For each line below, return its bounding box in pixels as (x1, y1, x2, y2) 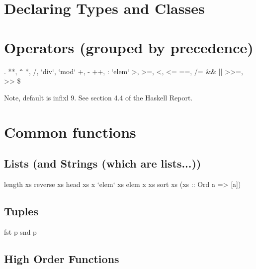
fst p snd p (4, 226, 37, 237)
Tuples (4, 203, 38, 218)
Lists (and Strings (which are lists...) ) (4, 156, 201, 171)
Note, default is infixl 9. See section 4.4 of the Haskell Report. (4, 92, 193, 102)
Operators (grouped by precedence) (4, 37, 254, 57)
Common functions (4, 121, 136, 142)
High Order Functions (4, 251, 119, 266)
